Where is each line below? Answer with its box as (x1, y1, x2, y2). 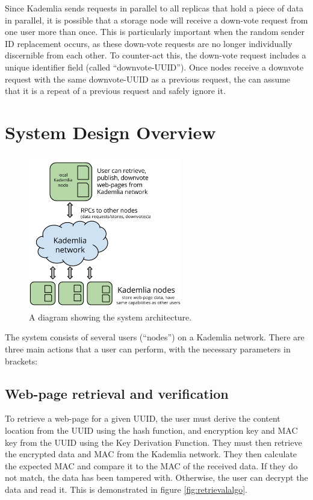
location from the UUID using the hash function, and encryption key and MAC (5, 424, 298, 437)
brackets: (5, 354, 38, 367)
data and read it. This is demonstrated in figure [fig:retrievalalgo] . (5, 483, 247, 495)
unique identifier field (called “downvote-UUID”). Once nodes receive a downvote (5, 60, 304, 73)
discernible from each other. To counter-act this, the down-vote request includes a (5, 49, 306, 61)
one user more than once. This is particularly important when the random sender (5, 25, 305, 38)
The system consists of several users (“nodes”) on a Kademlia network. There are (5, 331, 305, 343)
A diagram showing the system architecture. (29, 310, 192, 323)
